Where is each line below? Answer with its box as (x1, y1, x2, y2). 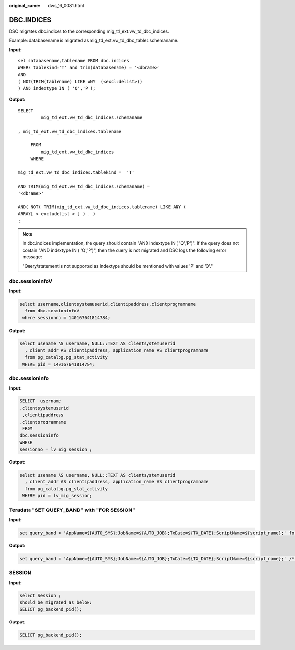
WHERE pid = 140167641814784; (22, 361, 95, 367)
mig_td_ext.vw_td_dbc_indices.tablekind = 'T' (18, 170, 135, 175)
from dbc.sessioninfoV (25, 308, 80, 314)
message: (22, 254, 42, 260)
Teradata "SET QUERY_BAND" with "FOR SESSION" (9, 507, 135, 513)
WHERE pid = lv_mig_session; (22, 493, 92, 499)
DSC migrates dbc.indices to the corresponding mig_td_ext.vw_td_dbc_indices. (9, 28, 169, 34)
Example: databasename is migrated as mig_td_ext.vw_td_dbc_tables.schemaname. (9, 37, 178, 44)
